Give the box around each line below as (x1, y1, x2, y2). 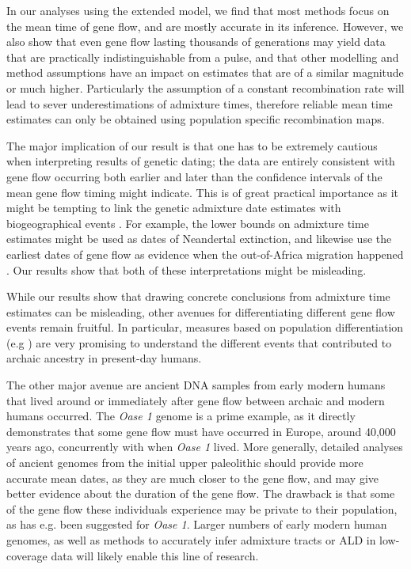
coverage (6, 547, 48, 563)
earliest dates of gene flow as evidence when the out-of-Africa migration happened (6, 245, 404, 262)
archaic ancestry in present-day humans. (6, 350, 202, 366)
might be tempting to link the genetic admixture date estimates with (6, 199, 341, 216)
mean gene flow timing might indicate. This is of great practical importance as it (6, 184, 398, 200)
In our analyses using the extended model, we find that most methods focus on (6, 2, 390, 18)
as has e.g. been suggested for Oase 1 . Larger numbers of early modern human (6, 516, 387, 533)
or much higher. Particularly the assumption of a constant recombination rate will (6, 79, 405, 96)
